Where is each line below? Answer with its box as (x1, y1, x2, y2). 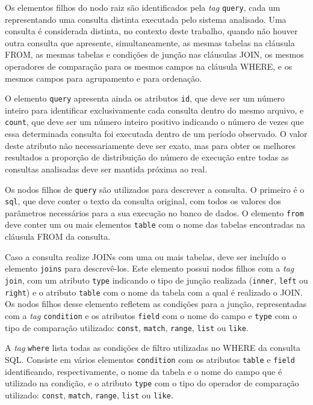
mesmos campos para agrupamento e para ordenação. (5, 72, 202, 84)
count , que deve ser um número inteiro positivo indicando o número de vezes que (5, 115, 304, 128)
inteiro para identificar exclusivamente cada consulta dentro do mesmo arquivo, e (5, 103, 304, 116)
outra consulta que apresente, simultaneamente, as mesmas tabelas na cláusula (5, 36, 295, 49)
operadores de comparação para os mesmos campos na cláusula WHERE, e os (5, 60, 293, 73)
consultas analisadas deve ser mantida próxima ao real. (5, 162, 208, 175)
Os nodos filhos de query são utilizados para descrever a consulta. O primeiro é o (5, 183, 305, 195)
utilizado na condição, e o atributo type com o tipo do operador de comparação (5, 377, 299, 389)
